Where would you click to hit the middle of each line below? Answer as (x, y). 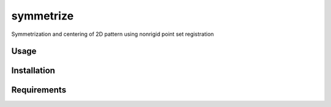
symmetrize (42, 16)
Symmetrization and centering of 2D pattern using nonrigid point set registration (113, 34)
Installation (33, 71)
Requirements (39, 90)
